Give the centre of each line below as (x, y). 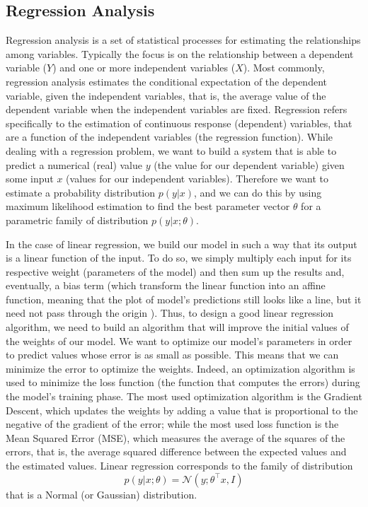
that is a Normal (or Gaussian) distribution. (102, 494)
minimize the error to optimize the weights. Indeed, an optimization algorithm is (180, 368)
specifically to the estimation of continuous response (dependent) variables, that (179, 123)
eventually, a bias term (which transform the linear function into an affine (166, 285)
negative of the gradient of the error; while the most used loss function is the (172, 424)
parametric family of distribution (77, 220)
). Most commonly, (284, 68)
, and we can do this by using (258, 192)
